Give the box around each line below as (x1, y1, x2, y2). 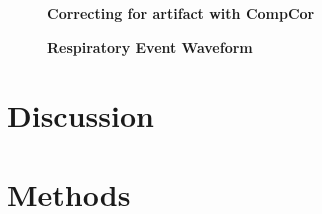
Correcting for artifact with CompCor (47, 3, 315, 23)
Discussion (7, 95, 154, 136)
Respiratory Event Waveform (47, 36, 253, 57)
